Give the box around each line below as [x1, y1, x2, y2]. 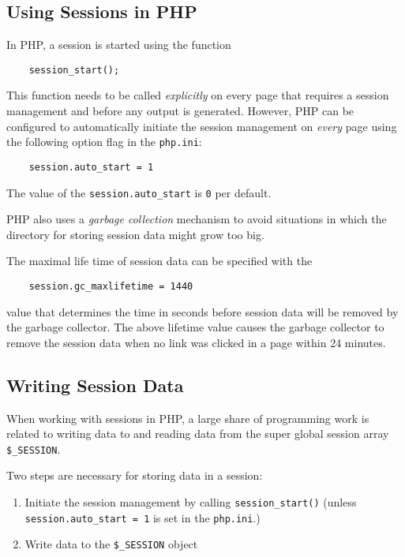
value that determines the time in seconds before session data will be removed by [6, 303, 399, 320]
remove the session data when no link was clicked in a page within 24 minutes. [6, 334, 386, 350]
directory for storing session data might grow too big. [6, 226, 264, 242]
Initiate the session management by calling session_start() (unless [24, 494, 357, 510]
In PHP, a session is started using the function [6, 36, 231, 53]
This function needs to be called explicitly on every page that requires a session [6, 87, 389, 103]
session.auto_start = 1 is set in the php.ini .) [24, 509, 261, 525]
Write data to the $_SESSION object [24, 536, 198, 552]
